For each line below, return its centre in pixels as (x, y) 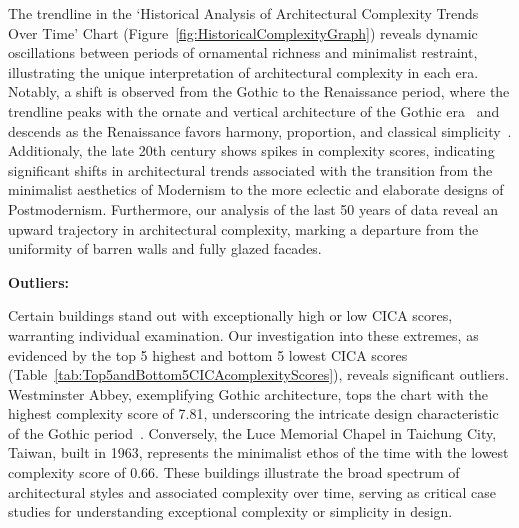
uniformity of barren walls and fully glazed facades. (165, 248)
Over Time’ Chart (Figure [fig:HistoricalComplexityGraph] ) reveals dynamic (243, 32)
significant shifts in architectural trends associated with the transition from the (250, 169)
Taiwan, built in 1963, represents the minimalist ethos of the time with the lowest (258, 452)
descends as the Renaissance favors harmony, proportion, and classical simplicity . (260, 130)
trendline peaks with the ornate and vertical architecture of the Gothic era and (254, 110)
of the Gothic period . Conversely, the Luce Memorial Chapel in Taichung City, (252, 432)
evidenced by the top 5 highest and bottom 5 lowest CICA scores (208, 354)
